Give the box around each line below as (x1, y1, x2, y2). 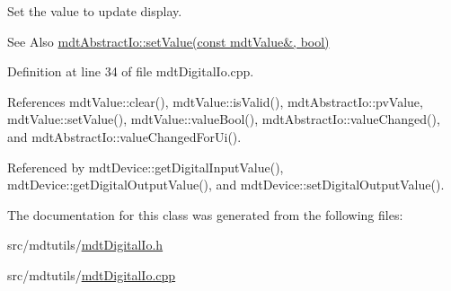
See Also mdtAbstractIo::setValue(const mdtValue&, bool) (7, 31, 330, 50)
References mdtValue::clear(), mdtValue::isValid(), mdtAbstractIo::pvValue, (7, 92, 423, 110)
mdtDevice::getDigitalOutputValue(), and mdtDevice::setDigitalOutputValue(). (7, 175, 445, 194)
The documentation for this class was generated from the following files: (7, 205, 403, 224)
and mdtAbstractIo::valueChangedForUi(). (7, 127, 242, 145)
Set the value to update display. (7, 2, 182, 20)
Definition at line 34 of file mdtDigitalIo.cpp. (7, 62, 254, 81)
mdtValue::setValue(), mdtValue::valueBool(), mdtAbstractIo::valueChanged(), (7, 110, 440, 128)
